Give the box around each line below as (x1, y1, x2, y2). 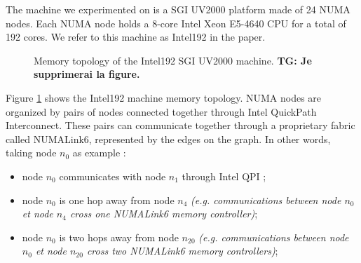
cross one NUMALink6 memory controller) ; (69, 206, 258, 221)
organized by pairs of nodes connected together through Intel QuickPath (6, 104, 317, 119)
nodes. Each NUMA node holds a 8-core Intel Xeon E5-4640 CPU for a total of (6, 15, 346, 30)
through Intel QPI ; (182, 168, 266, 183)
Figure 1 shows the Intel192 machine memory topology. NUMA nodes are (6, 90, 322, 104)
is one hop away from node (59, 192, 175, 207)
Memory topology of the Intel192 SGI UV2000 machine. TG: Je (34, 53, 312, 67)
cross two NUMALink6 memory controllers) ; (86, 243, 278, 258)
